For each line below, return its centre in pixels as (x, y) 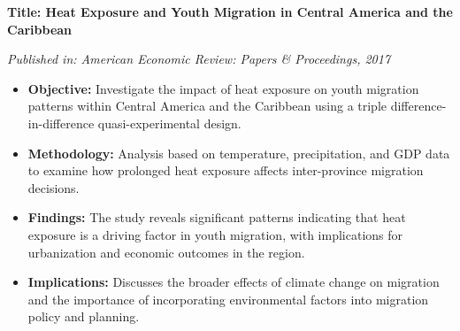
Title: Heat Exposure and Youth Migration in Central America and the (230, 12)
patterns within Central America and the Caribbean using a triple (207, 106)
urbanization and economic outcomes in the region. (166, 252)
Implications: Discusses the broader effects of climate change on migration (234, 282)
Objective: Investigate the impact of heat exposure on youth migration (223, 88)
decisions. (54, 187)
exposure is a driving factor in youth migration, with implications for (215, 234)
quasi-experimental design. (169, 123)
